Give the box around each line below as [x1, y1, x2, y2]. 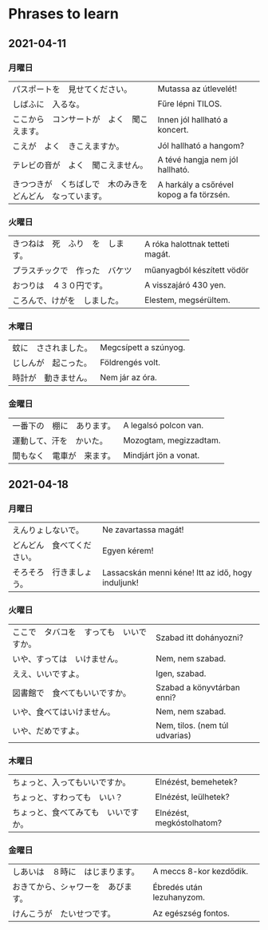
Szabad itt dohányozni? [155, 632, 243, 643]
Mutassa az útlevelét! [157, 83, 238, 94]
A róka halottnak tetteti [144, 239, 230, 250]
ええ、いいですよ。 [12, 668, 81, 679]
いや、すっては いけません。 [12, 653, 124, 664]
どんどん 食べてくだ [12, 540, 92, 551]
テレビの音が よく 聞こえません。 [12, 159, 148, 170]
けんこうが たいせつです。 [12, 908, 116, 920]
